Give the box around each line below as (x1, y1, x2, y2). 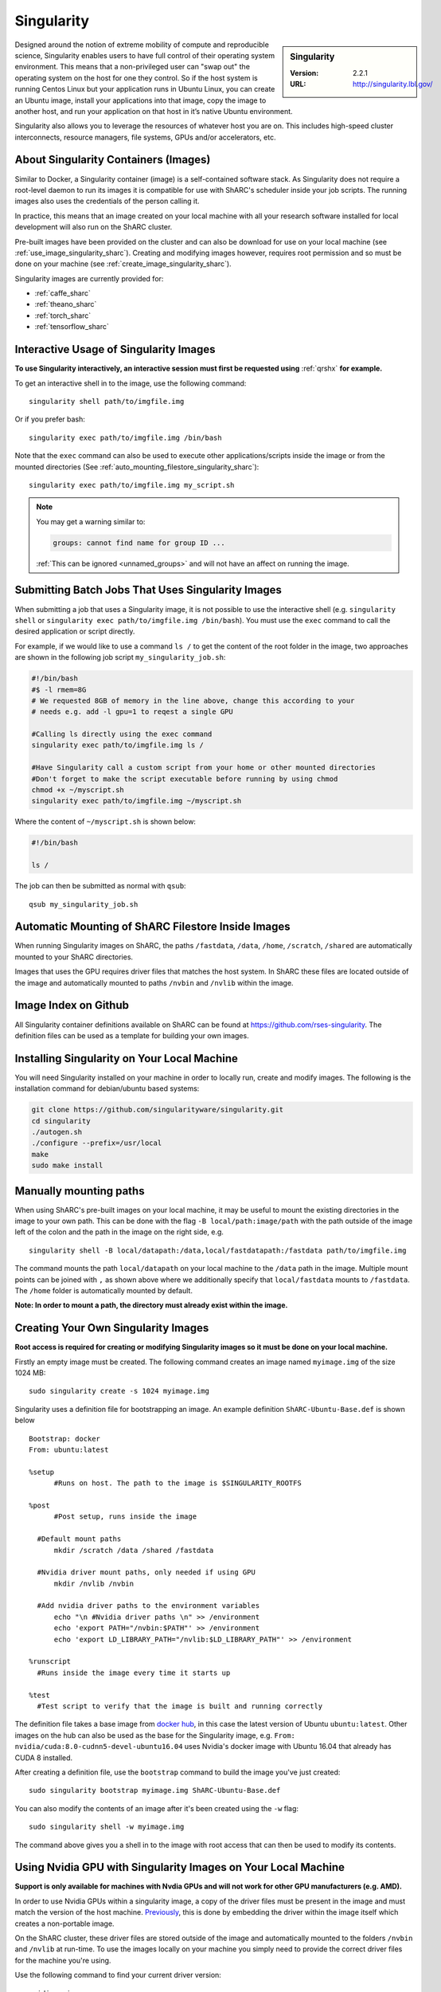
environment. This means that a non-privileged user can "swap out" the (14, 62, 251, 72)
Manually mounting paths (14, 1184, 145, 1198)
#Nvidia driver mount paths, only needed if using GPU (37, 1568, 256, 1577)
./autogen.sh (31, 1127, 83, 1136)
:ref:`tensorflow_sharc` (34, 322, 109, 331)
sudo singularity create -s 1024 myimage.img (29, 1386, 210, 1396)
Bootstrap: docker (29, 1434, 101, 1443)
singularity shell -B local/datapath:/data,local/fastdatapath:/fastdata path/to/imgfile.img (29, 1245, 407, 1255)
